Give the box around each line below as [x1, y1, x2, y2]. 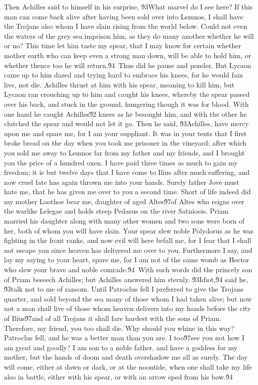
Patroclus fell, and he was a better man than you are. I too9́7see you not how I [4, 332, 245, 343]
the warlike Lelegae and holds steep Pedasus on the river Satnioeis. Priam [4, 206, 229, 216]
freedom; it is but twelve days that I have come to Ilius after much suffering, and [4, 167, 250, 177]
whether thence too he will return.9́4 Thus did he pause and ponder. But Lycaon [4, 60, 252, 70]
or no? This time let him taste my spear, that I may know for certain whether [4, 40, 241, 51]
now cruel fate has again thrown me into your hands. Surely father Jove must [4, 176, 240, 187]
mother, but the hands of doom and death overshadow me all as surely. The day [4, 352, 248, 362]
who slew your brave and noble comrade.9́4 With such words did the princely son [4, 264, 253, 275]
